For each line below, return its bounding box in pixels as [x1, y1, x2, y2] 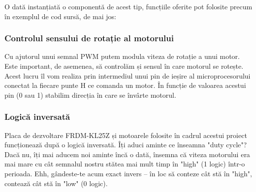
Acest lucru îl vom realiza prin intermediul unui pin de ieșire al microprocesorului [4, 70, 251, 81]
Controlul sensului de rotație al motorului [4, 32, 174, 44]
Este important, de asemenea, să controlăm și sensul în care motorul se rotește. [4, 61, 244, 71]
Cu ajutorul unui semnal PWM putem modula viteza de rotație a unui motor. [4, 51, 240, 61]
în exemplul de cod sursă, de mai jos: [4, 11, 116, 21]
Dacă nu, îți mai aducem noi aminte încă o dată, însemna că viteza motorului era [4, 149, 250, 159]
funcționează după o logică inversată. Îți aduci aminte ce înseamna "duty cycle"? [4, 139, 247, 150]
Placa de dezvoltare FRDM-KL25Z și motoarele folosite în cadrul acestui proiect [4, 130, 247, 140]
